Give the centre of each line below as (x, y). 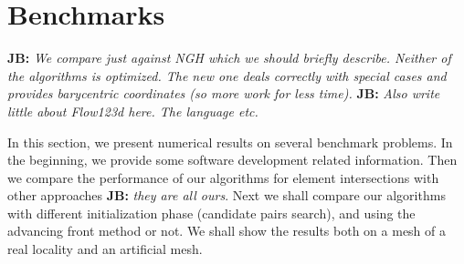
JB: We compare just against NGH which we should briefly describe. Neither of (229, 58)
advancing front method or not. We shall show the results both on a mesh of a (227, 231)
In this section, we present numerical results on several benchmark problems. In (230, 142)
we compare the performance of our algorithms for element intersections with (223, 177)
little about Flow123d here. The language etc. (133, 111)
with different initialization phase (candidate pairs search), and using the (211, 213)
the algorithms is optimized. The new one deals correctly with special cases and (227, 75)
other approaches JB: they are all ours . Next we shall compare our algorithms (227, 195)
